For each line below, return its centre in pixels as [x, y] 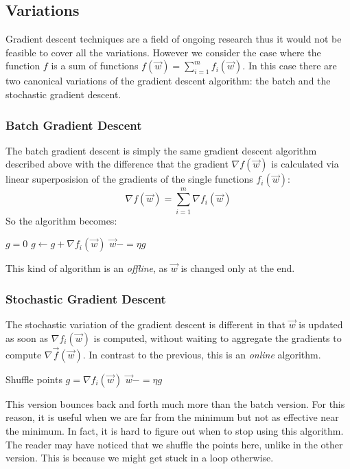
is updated [321, 324]
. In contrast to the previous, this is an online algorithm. [202, 354]
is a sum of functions [95, 66]
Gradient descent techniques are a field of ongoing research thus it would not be [174, 39]
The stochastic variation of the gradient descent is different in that [145, 324]
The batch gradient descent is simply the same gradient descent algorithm [161, 150]
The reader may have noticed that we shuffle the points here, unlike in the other [174, 444]
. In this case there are [290, 66]
